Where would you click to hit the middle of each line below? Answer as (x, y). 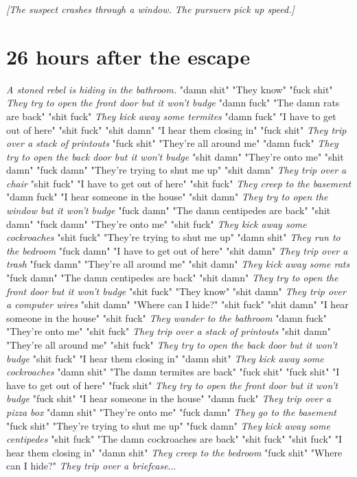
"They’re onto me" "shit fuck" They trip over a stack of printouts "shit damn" (169, 331)
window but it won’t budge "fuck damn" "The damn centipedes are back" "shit (169, 210)
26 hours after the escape (128, 56)
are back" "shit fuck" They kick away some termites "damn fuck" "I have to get (171, 116)
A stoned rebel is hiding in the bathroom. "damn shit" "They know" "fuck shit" (170, 89)
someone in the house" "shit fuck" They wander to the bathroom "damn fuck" (166, 317)
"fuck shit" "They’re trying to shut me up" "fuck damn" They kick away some (168, 425)
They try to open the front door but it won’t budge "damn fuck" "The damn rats (173, 103)
